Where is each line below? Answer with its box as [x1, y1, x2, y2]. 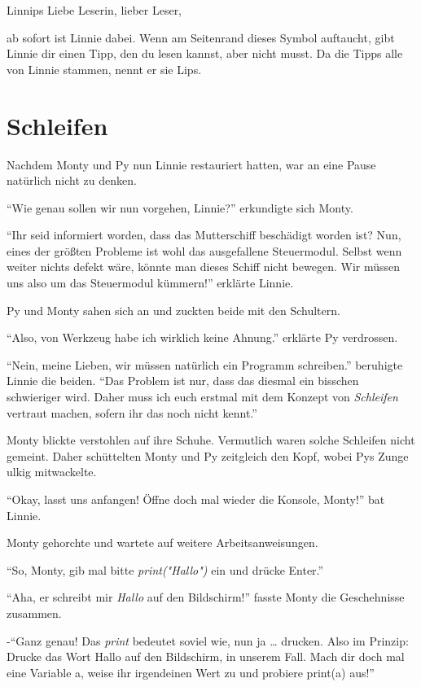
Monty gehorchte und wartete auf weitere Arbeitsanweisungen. [7, 534, 318, 551]
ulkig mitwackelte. [7, 463, 97, 480]
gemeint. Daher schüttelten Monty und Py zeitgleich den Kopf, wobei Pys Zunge [7, 447, 409, 464]
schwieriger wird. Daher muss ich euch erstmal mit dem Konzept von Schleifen [7, 388, 398, 405]
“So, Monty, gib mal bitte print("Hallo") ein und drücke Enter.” [7, 561, 324, 578]
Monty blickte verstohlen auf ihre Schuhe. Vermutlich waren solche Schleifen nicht [7, 431, 415, 449]
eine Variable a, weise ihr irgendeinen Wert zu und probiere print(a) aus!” [7, 663, 375, 680]
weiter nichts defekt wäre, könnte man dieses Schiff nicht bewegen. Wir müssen [7, 258, 401, 275]
